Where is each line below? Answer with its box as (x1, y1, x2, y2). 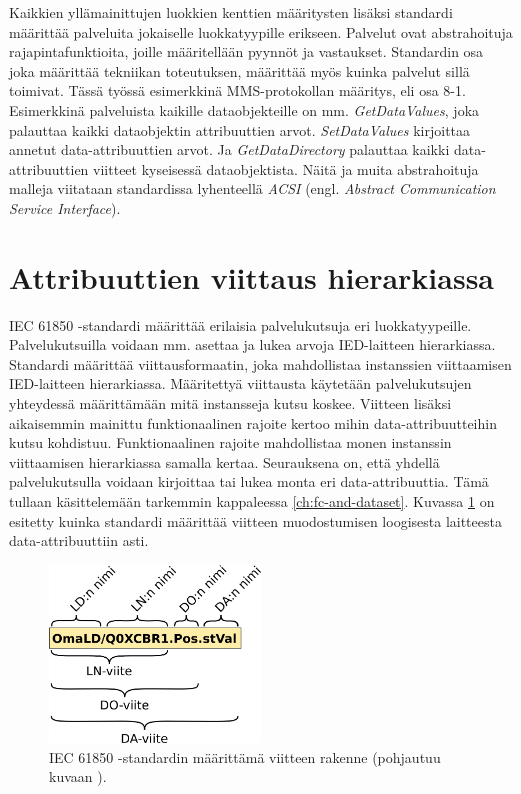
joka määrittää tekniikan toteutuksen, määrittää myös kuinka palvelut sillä (9, 60, 470, 81)
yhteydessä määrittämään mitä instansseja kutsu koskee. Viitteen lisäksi (9, 393, 452, 414)
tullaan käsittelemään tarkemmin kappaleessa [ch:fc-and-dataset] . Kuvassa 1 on (9, 491, 495, 511)
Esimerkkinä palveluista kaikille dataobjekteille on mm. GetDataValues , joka (9, 99, 480, 120)
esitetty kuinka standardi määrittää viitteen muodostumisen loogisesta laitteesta (9, 510, 502, 531)
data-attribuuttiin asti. (9, 530, 149, 551)
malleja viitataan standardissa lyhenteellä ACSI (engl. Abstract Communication (9, 178, 496, 199)
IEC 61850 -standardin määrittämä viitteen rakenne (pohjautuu (49, 746, 441, 767)
